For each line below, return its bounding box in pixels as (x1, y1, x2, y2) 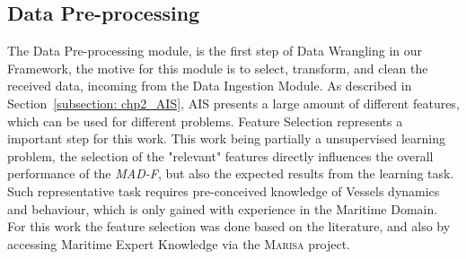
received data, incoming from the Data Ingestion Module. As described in (7, 76, 412, 95)
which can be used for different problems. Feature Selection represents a (7, 111, 403, 130)
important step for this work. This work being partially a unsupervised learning (7, 129, 445, 148)
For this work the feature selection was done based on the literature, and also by (7, 217, 451, 236)
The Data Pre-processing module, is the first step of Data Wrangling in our (7, 41, 423, 60)
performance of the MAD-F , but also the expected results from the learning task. (7, 164, 454, 183)
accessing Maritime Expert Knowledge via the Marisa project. (7, 234, 351, 253)
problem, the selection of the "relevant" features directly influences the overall (7, 146, 434, 165)
